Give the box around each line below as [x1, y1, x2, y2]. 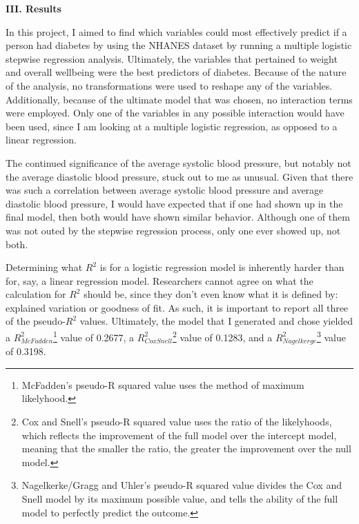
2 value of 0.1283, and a [172, 328, 273, 344]
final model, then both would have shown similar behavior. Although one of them [6, 210, 350, 224]
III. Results [6, 1, 61, 15]
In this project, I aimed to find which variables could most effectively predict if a [6, 24, 347, 39]
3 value [316, 328, 346, 344]
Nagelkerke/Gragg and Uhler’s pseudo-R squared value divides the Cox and [21, 478, 342, 492]
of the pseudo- [6, 314, 66, 328]
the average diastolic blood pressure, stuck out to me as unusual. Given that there [6, 169, 353, 183]
